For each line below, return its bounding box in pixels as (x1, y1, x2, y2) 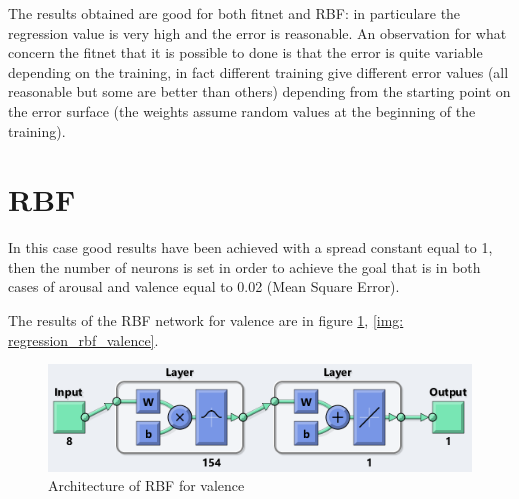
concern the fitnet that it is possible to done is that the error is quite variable (8, 42, 483, 63)
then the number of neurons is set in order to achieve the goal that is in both (8, 256, 481, 277)
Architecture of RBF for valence (48, 475, 245, 496)
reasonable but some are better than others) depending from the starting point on (8, 81, 511, 102)
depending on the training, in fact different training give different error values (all (8, 61, 509, 82)
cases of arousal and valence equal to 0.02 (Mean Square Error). (8, 276, 400, 297)
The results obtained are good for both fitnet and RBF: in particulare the (8, 3, 461, 23)
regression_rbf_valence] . (8, 329, 159, 350)
